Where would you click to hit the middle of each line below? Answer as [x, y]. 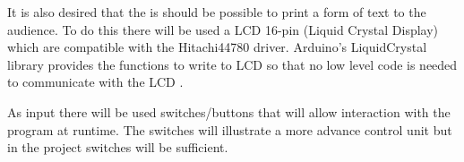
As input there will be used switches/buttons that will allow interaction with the [229, 111]
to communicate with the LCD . [95, 82]
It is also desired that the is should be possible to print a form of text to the [217, 12]
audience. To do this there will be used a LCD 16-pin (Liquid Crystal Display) [223, 29]
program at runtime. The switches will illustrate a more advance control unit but [230, 129]
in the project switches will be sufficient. [118, 147]
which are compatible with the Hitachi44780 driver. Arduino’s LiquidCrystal [217, 47]
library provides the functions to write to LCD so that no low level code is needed [232, 64]
